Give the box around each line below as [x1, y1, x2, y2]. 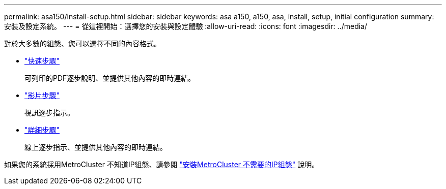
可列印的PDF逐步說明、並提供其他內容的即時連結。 [24, 74, 196, 82]
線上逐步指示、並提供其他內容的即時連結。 [24, 143, 167, 151]
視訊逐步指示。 [24, 108, 74, 117]
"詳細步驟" [24, 125, 60, 134]
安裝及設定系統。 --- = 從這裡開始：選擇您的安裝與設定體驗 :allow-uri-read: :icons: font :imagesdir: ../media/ [4, 22, 368, 30]
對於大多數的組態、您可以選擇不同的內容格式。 [4, 39, 161, 48]
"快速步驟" [24, 56, 60, 65]
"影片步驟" [24, 91, 60, 100]
